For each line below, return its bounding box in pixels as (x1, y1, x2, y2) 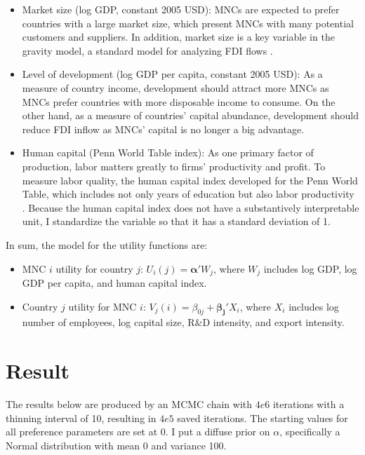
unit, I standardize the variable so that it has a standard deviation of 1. (22, 214, 331, 229)
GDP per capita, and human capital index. (22, 275, 207, 290)
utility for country (55, 261, 133, 276)
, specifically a (279, 424, 340, 439)
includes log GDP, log (263, 261, 357, 276)
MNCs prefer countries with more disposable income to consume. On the (22, 94, 336, 109)
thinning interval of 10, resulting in (6, 410, 157, 425)
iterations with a (272, 397, 345, 412)
